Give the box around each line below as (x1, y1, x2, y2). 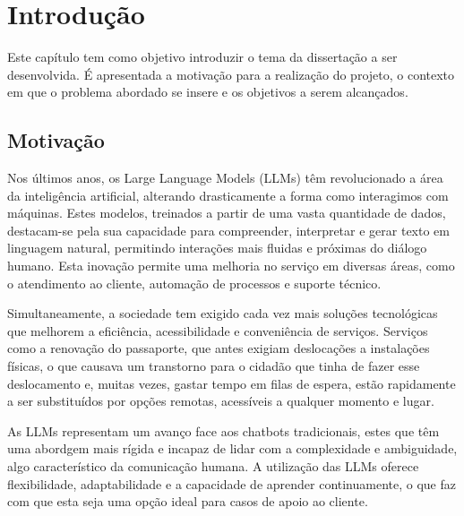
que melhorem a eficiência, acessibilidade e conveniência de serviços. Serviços (7, 321, 428, 340)
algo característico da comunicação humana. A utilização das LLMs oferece (7, 457, 419, 476)
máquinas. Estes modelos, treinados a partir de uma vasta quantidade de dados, (7, 203, 446, 222)
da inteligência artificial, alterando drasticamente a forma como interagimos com (7, 185, 449, 204)
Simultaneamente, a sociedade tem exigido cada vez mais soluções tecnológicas (7, 304, 438, 322)
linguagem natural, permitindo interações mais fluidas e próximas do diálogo (7, 238, 427, 257)
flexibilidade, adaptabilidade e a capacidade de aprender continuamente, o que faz (7, 474, 457, 493)
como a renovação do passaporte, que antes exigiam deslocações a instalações (7, 339, 430, 357)
